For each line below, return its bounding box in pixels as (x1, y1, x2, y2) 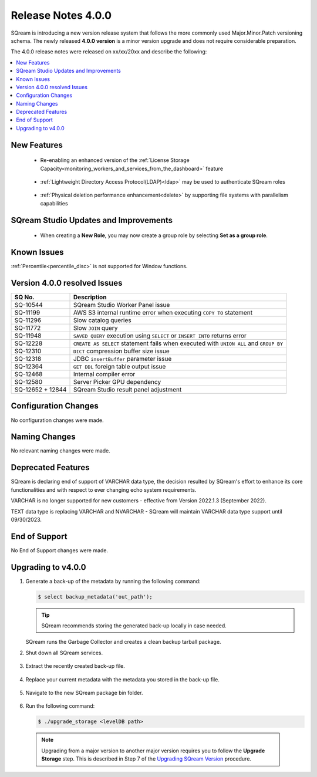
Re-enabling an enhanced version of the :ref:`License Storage (40, 157, 190, 164)
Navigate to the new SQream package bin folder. (25, 690, 143, 697)
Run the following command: (25, 702, 95, 710)
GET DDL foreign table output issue (73, 363, 166, 371)
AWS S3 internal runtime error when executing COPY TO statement (73, 309, 252, 317)
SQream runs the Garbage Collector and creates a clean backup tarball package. (25, 639, 221, 646)
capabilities (40, 200, 68, 207)
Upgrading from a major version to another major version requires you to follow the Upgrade (41, 747, 265, 754)
